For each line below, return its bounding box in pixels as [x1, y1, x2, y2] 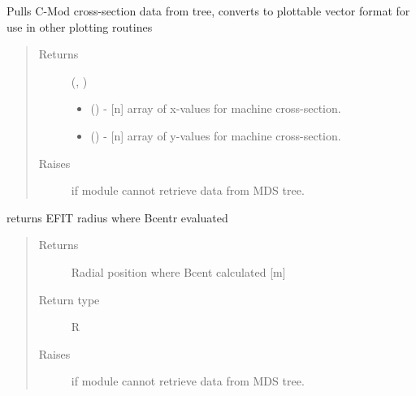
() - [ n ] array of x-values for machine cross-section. [90, 100, 341, 117]
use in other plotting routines [6, 18, 153, 35]
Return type [38, 291, 100, 308]
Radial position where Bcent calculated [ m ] [71, 263, 286, 280]
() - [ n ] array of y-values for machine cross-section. [90, 127, 341, 144]
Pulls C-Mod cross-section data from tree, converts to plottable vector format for [6, 2, 410, 19]
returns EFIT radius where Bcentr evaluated [6, 209, 228, 226]
